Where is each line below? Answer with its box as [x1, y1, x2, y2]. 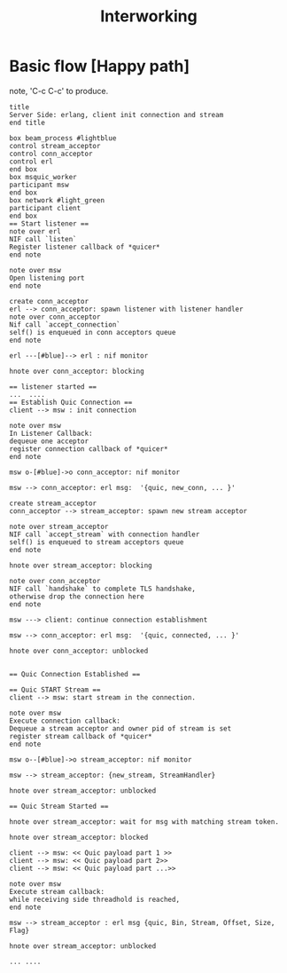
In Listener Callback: [9, 429, 93, 438]
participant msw [9, 180, 69, 189]
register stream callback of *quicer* [9, 732, 152, 740]
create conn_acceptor [9, 297, 89, 305]
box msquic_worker [9, 172, 77, 181]
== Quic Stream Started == [9, 802, 109, 811]
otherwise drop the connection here [9, 592, 144, 601]
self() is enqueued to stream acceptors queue [9, 537, 184, 547]
